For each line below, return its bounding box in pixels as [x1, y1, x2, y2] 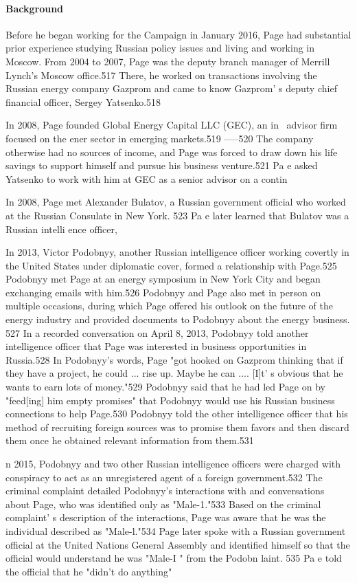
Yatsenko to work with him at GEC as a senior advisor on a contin [5, 171, 288, 186]
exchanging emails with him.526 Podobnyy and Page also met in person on [5, 285, 321, 299]
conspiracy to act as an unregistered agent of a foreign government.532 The [5, 470, 323, 484]
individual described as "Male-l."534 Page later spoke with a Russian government [5, 523, 346, 538]
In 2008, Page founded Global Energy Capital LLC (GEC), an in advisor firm [5, 118, 338, 132]
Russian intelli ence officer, [5, 221, 117, 236]
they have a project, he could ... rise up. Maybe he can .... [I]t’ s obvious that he [5, 366, 343, 380]
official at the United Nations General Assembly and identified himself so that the [5, 537, 350, 551]
